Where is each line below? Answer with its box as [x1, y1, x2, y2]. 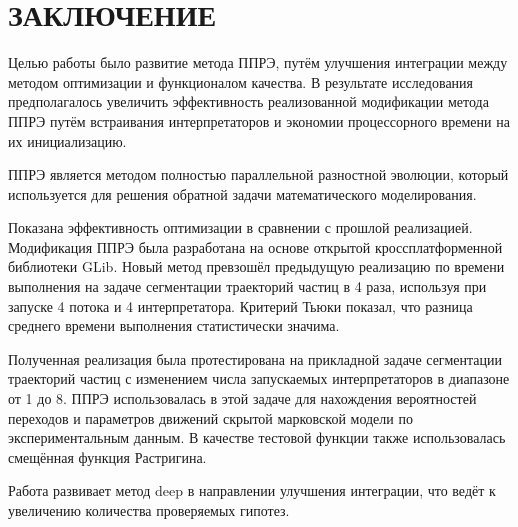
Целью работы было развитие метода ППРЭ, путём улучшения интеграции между [8, 52, 508, 73]
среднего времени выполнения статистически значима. [8, 315, 340, 336]
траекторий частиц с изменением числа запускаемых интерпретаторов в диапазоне [8, 368, 510, 389]
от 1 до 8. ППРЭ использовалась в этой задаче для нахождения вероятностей [8, 388, 477, 409]
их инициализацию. [8, 130, 127, 151]
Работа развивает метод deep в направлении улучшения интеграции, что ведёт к [8, 480, 496, 501]
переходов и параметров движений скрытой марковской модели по [8, 407, 413, 428]
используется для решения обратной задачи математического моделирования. [8, 183, 477, 204]
